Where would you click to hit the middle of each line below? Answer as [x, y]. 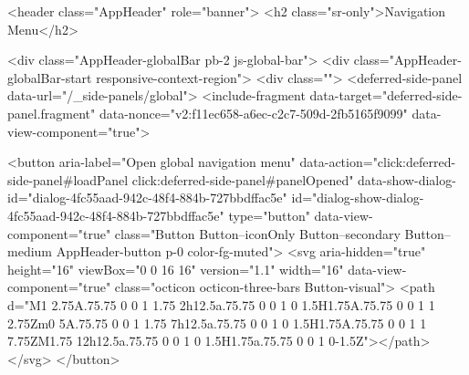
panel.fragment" [52, 113]
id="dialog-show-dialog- [358, 198]
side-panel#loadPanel [68, 179]
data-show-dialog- [407, 179]
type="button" [269, 215]
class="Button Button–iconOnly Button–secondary [257, 233]
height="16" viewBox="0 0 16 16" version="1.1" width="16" [176, 269]
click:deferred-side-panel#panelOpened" [243, 179]
